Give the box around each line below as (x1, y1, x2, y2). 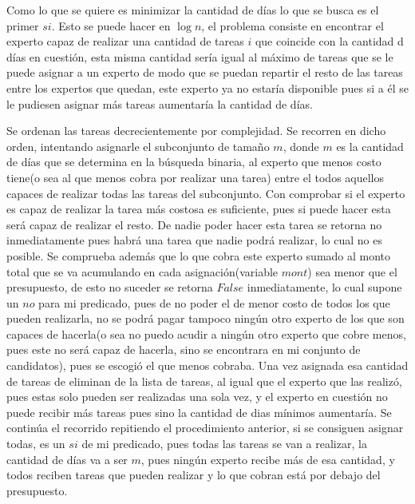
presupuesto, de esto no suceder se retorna (6, 279, 213, 296)
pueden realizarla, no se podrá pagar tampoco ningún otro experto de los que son (6, 310, 405, 327)
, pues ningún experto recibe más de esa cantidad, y (140, 450, 395, 467)
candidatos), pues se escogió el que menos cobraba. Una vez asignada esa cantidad (6, 357, 409, 374)
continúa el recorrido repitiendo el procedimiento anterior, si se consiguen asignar (6, 419, 404, 436)
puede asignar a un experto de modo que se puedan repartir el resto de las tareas (6, 64, 403, 81)
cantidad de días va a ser (6, 450, 128, 467)
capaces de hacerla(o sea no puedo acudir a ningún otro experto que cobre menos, (6, 325, 406, 342)
